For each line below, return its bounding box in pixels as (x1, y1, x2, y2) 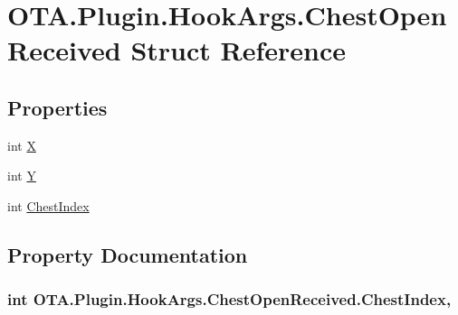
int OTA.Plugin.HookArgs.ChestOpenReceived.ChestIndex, (7, 288, 452, 310)
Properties (7, 93, 108, 121)
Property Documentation (7, 240, 248, 268)
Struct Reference (130, 32, 346, 69)
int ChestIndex (7, 196, 90, 215)
